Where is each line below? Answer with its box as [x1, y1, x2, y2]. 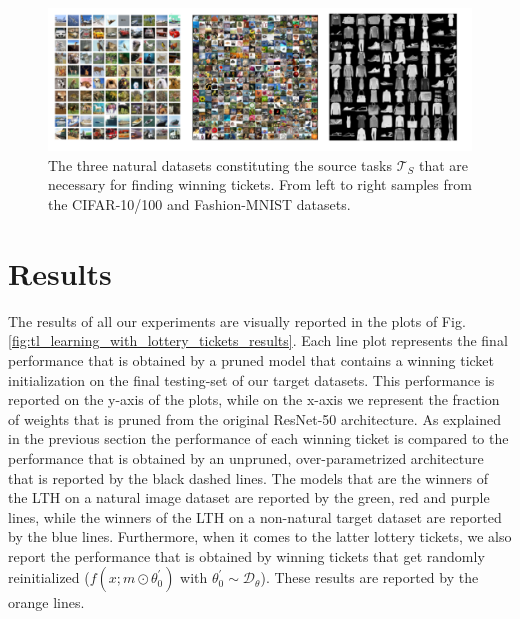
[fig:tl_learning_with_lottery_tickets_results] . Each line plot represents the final [8, 330, 508, 351]
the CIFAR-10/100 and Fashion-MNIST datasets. [48, 194, 351, 215]
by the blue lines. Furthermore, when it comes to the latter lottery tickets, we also [8, 526, 512, 547]
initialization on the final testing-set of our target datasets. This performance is [8, 369, 495, 390]
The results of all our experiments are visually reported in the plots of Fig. [8, 310, 466, 331]
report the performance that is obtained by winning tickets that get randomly [8, 545, 485, 566]
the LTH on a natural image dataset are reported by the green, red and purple [8, 487, 490, 508]
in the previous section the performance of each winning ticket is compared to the [8, 428, 509, 449]
